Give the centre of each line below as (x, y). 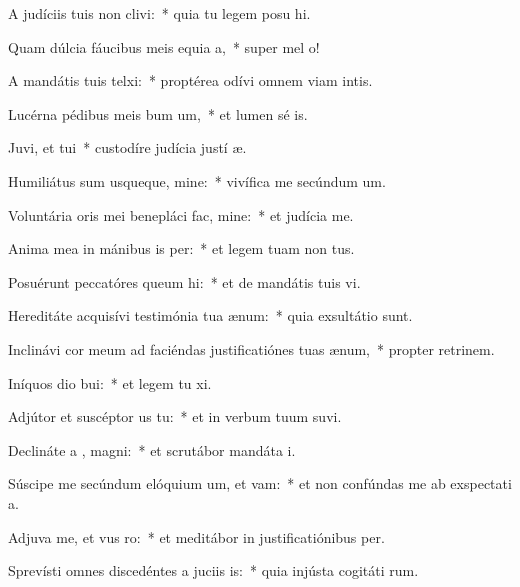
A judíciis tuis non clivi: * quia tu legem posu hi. (159, 13)
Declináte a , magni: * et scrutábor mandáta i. (152, 449)
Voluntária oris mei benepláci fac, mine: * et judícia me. (181, 214)
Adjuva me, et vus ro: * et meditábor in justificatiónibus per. (196, 536)
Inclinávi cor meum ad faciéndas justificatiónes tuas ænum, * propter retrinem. (251, 348)
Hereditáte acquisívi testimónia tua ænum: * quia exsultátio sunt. (210, 315)
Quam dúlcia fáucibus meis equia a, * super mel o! (164, 46)
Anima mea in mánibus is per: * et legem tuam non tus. (181, 248)
